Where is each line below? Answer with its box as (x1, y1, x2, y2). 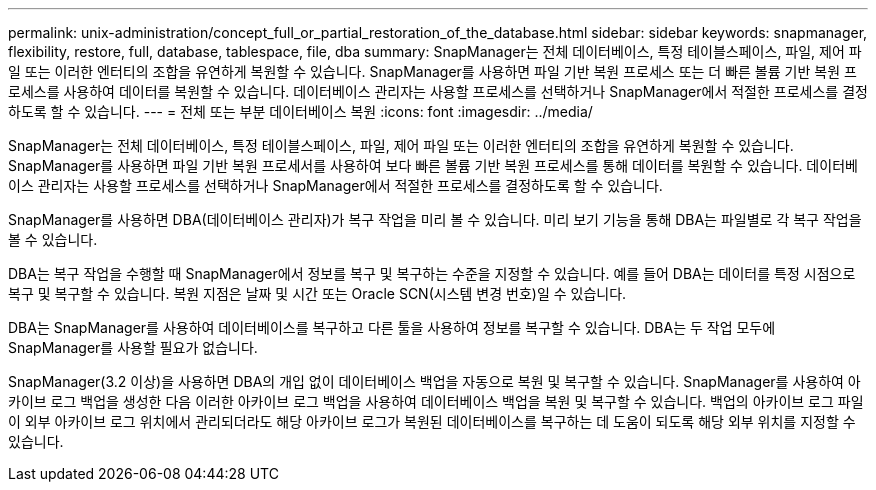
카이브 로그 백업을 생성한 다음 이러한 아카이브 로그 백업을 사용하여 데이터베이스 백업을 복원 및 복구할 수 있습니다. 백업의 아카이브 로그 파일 (8, 393, 864, 410)
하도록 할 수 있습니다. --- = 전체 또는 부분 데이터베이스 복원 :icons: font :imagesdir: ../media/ (8, 103, 593, 120)
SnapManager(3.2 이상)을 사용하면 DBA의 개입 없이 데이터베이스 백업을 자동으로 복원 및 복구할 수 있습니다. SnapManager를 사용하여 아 (8, 373, 861, 390)
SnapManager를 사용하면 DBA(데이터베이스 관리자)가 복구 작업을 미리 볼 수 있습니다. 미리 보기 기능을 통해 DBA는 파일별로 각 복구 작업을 (8, 211, 862, 228)
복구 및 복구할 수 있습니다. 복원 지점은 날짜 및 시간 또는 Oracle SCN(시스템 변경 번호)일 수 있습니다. (8, 285, 627, 302)
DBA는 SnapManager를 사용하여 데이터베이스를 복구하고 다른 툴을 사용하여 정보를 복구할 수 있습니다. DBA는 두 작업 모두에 (8, 319, 776, 336)
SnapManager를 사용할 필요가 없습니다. (8, 339, 258, 356)
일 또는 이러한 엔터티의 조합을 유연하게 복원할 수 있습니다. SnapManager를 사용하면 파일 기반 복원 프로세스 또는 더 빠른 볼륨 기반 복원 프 (8, 63, 857, 80)
